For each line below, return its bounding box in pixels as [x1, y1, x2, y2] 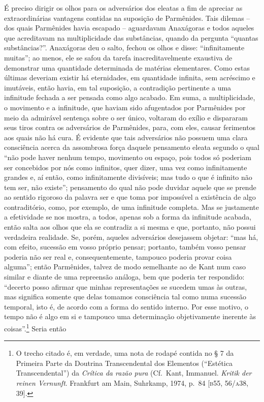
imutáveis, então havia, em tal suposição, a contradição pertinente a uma [4, 82, 232, 92]
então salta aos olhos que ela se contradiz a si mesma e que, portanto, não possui [4, 222, 256, 232]
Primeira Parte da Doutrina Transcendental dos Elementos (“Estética [16, 357, 233, 368]
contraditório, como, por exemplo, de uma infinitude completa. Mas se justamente [4, 201, 259, 212]
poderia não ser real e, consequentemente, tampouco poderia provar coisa [4, 251, 232, 262]
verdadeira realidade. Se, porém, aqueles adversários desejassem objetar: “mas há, [4, 231, 258, 242]
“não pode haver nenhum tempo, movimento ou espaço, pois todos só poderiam [4, 151, 251, 162]
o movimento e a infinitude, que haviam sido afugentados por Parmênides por [4, 102, 246, 112]
